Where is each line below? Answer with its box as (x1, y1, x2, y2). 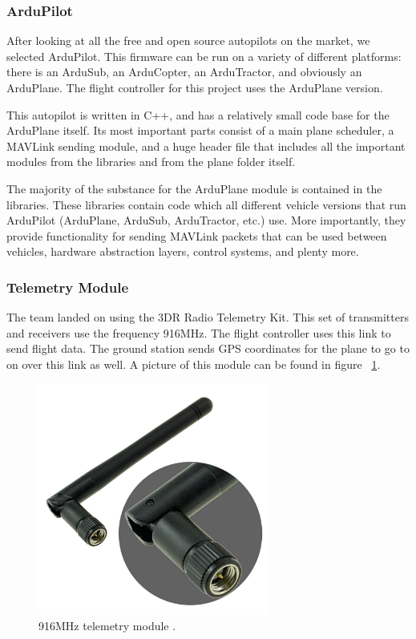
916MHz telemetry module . (38, 617, 176, 634)
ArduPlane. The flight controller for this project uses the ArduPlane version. (6, 79, 383, 95)
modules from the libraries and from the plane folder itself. (6, 153, 296, 170)
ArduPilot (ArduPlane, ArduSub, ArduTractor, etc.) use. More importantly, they (6, 212, 406, 229)
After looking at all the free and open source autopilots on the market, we (6, 32, 370, 49)
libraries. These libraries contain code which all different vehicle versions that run (6, 196, 406, 212)
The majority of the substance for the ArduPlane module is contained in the (6, 180, 382, 196)
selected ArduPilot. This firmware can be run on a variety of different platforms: (6, 47, 402, 64)
